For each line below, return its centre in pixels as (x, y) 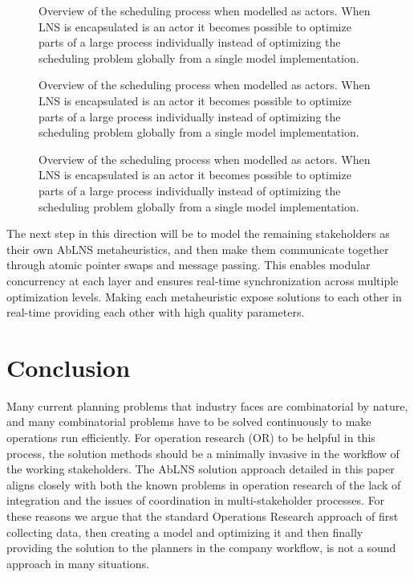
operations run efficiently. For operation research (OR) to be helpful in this (191, 437)
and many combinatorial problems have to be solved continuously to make (189, 421)
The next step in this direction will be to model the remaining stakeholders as (198, 233)
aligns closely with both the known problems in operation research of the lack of (204, 484)
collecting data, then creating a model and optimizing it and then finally (185, 532)
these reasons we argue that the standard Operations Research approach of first (203, 516)
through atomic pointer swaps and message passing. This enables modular (189, 265)
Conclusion (69, 367)
